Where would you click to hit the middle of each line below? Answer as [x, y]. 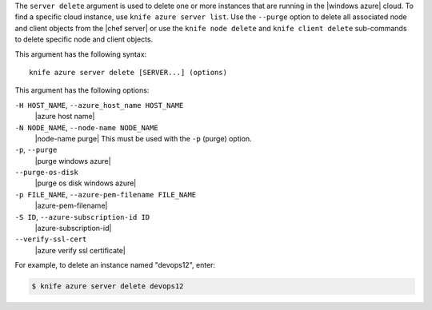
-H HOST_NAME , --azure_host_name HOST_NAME [99, 105]
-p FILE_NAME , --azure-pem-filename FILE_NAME [106, 194]
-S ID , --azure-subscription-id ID [82, 217]
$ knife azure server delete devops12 [108, 286]
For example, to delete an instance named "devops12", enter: [115, 265]
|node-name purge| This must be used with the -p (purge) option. [143, 138]
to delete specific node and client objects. [84, 39]
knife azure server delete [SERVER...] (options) [128, 72]
